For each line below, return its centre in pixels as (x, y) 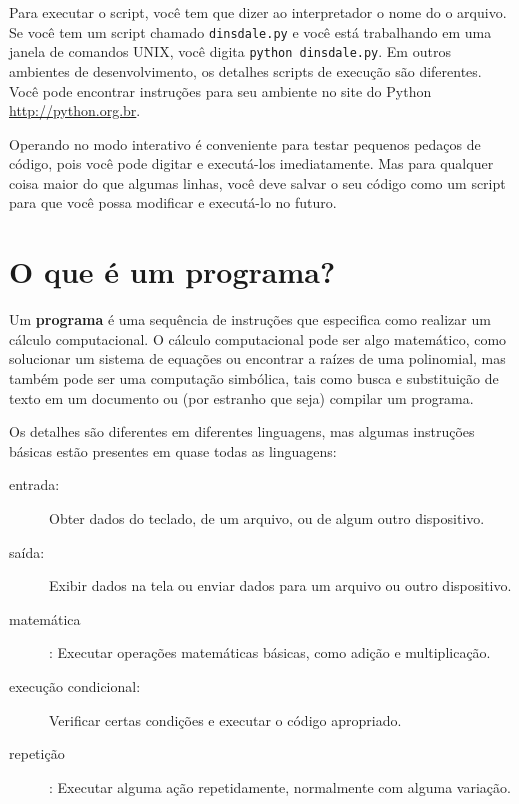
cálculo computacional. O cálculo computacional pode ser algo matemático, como (258, 338)
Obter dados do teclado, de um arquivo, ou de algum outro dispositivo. (267, 517)
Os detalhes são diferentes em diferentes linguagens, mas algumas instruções (242, 431)
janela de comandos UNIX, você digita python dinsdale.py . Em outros (230, 51)
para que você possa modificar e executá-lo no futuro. (173, 202)
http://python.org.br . (75, 110)
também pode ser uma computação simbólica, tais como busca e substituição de (254, 377)
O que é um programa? (172, 271)
